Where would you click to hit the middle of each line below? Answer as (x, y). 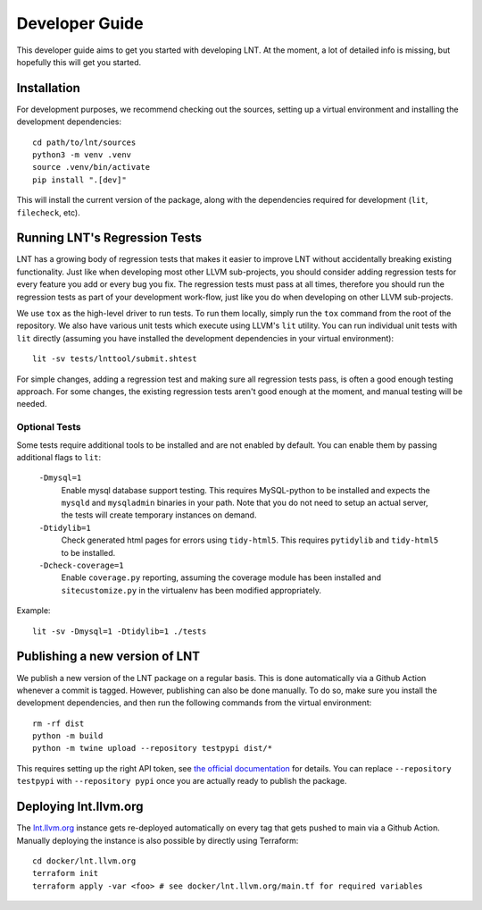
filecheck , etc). (48, 212)
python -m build (68, 736)
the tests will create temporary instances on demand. (159, 515)
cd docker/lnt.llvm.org (84, 861)
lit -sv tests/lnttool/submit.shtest (115, 359)
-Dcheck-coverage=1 (81, 566)
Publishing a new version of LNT (108, 657)
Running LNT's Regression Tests (109, 238)
